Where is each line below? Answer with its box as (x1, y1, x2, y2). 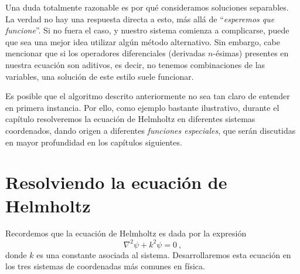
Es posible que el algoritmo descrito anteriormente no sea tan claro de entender (5, 90, 290, 102)
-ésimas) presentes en (213, 47, 289, 59)
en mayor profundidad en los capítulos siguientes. (5, 136, 182, 148)
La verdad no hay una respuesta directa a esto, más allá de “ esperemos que (5, 12, 275, 25)
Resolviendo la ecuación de (5, 170, 227, 194)
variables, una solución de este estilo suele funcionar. (5, 70, 194, 82)
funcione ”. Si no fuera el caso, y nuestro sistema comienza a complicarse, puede (5, 24, 289, 36)
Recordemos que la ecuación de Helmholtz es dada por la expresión (5, 227, 247, 239)
